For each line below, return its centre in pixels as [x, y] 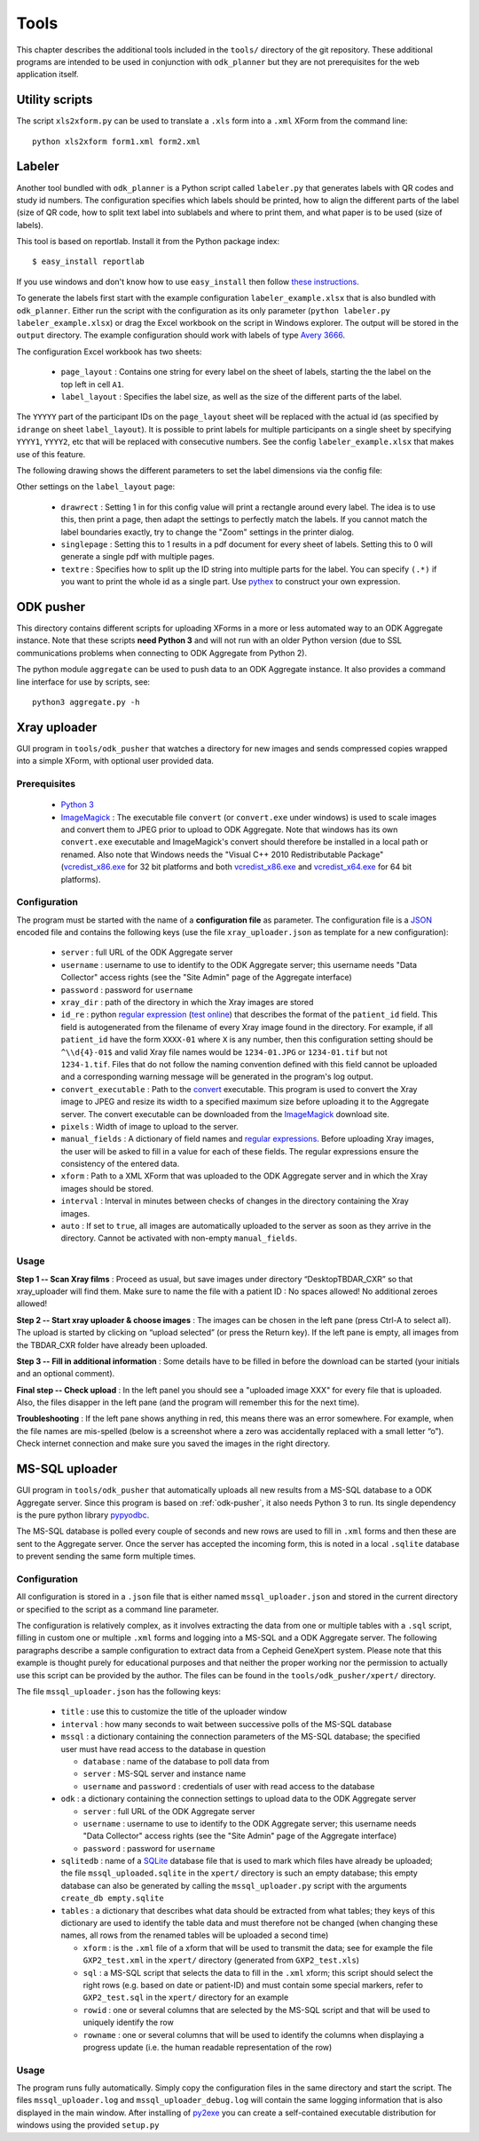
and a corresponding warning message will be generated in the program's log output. [217, 1077]
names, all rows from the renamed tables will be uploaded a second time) [195, 1935]
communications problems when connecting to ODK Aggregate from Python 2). [162, 653]
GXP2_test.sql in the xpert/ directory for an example [186, 1997]
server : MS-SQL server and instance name [165, 1774]
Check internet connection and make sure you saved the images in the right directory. [173, 1444]
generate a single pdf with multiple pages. [137, 557]
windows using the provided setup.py [88, 2125]
